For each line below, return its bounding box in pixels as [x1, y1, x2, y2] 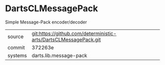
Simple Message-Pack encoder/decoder [5, 19, 87, 25]
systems [7, 52, 27, 59]
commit [7, 44, 25, 51]
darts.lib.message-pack [31, 52, 87, 59]
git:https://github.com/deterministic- [31, 30, 117, 37]
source [7, 33, 24, 40]
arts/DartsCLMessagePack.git [31, 36, 101, 43]
